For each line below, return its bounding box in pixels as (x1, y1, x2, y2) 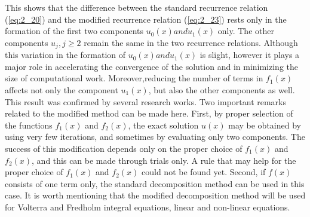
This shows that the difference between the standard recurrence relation (5, 1, 268, 13)
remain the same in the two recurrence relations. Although (84, 36, 298, 48)
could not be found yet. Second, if (142, 166, 266, 178)
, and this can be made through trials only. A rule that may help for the (32, 154, 296, 166)
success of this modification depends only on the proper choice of (5, 142, 243, 154)
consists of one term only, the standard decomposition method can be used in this (5, 177, 305, 190)
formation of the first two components (5, 25, 144, 37)
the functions (5, 118, 53, 131)
